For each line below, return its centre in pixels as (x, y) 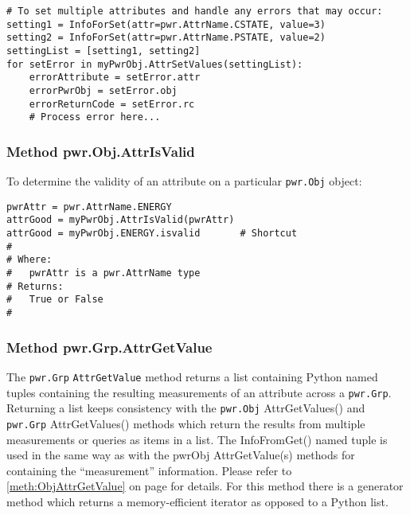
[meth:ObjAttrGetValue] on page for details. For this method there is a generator (205, 486)
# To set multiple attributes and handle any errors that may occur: (195, 11)
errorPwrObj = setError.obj (103, 90)
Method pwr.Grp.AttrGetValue (109, 347)
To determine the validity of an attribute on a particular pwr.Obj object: (184, 181)
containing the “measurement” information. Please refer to (149, 470)
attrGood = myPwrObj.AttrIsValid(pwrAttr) (121, 220)
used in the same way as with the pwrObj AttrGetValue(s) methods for (181, 455)
